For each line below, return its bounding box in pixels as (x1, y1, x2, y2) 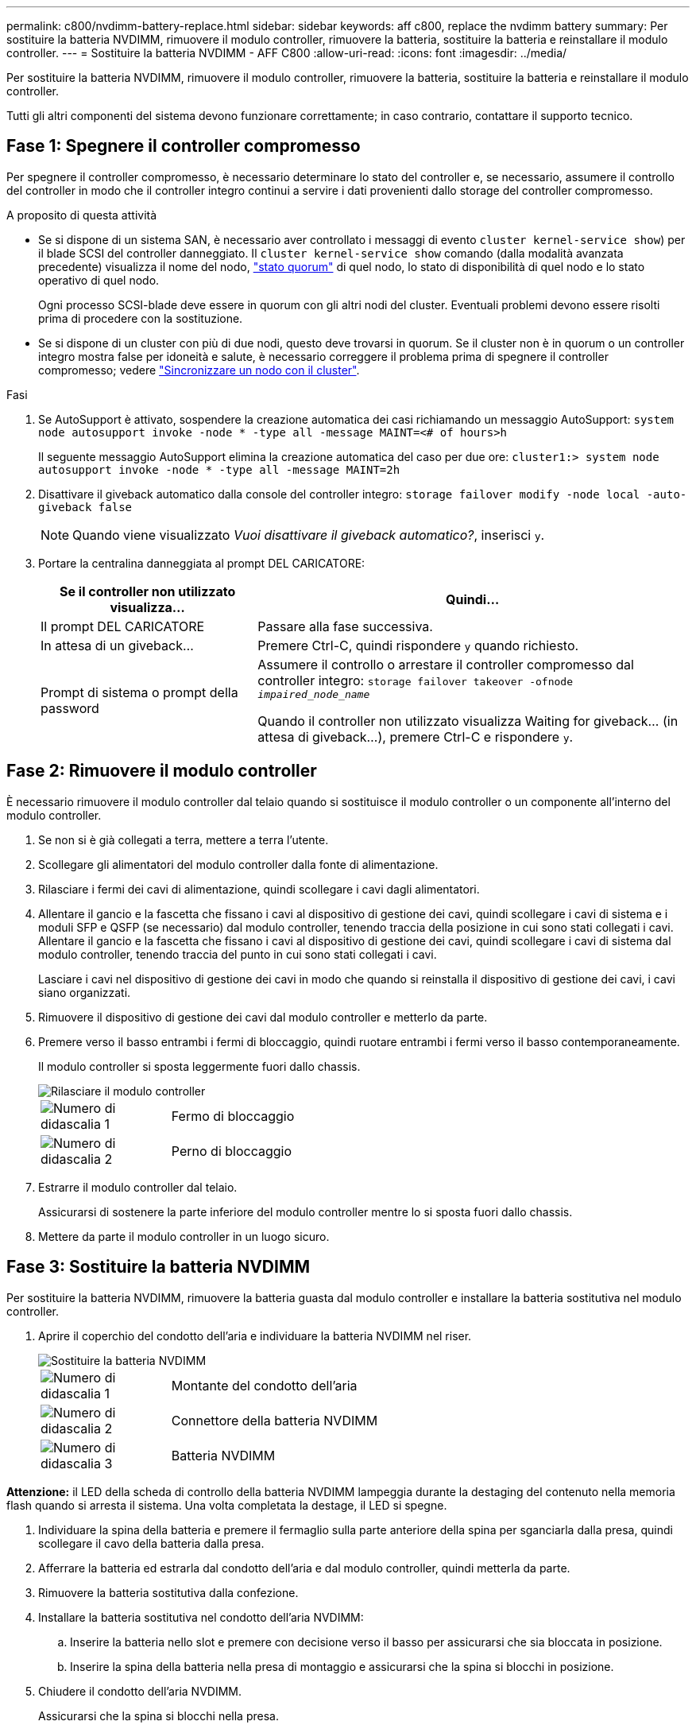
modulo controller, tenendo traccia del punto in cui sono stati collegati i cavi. (38, 947, 437, 961)
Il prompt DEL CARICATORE (41, 618, 205, 634)
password (41, 700, 99, 717)
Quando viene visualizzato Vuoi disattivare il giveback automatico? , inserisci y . (72, 526, 545, 543)
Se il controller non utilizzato (60, 583, 236, 599)
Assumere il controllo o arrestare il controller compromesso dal (257, 656, 634, 673)
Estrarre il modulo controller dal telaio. (38, 1180, 238, 1194)
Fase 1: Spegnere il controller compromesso (6, 136, 361, 157)
